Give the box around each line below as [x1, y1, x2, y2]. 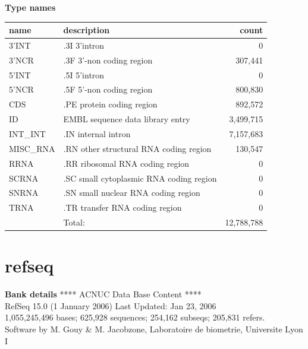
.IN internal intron [63, 128, 131, 139]
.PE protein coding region [63, 98, 158, 110]
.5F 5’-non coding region [63, 83, 153, 96]
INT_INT [9, 128, 46, 139]
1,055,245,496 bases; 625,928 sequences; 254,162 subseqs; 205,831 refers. [5, 311, 265, 323]
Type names [5, 1, 56, 13]
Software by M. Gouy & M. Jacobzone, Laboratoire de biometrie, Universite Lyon [5, 323, 303, 335]
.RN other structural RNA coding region [63, 142, 212, 154]
